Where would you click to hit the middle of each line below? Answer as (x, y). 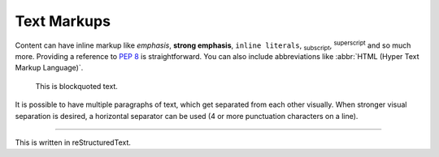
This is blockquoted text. (76, 86)
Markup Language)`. (49, 68)
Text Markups (63, 21)
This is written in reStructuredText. (73, 142)
